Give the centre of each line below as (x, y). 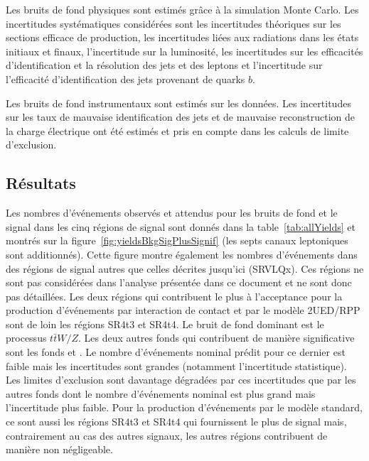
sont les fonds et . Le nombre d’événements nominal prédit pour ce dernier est (176, 352)
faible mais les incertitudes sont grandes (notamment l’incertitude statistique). (176, 365)
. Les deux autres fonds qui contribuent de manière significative (216, 338)
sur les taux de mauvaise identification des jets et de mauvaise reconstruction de (180, 117)
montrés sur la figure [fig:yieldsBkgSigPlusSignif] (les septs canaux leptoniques (177, 240)
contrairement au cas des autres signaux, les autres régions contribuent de (167, 435)
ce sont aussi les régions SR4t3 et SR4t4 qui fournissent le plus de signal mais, (176, 422)
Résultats (41, 183)
